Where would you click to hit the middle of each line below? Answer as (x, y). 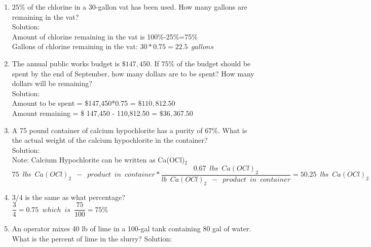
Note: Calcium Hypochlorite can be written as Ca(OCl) (98, 160)
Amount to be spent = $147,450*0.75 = (74, 103)
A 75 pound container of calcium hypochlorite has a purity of (107, 130)
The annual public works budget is (66, 63)
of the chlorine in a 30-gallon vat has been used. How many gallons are (137, 7)
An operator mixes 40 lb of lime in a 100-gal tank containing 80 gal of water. (132, 229)
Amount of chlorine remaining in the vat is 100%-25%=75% (105, 36)
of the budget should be (214, 63)
